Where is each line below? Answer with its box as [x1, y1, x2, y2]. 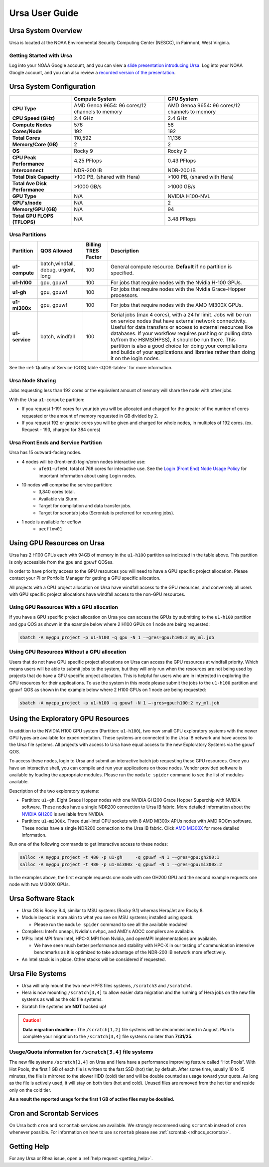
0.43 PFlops [167, 157, 196, 164]
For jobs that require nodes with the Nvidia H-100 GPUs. [110, 279, 243, 286]
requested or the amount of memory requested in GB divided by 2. [21, 413, 158, 419]
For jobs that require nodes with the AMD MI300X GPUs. [110, 302, 243, 309]
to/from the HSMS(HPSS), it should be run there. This [110, 336, 236, 343]
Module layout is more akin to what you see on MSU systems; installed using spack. [21, 915, 194, 921]
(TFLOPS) [12, 219, 36, 226]
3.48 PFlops [167, 215, 196, 222]
